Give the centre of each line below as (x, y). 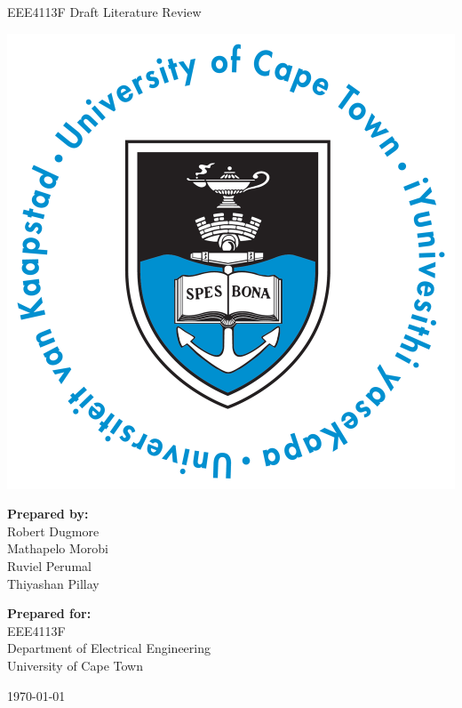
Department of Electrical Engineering (109, 648)
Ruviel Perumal (49, 565)
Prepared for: (49, 613)
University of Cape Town (75, 665)
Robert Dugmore (53, 531)
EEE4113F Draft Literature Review (104, 12)
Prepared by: (48, 514)
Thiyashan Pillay (53, 583)
